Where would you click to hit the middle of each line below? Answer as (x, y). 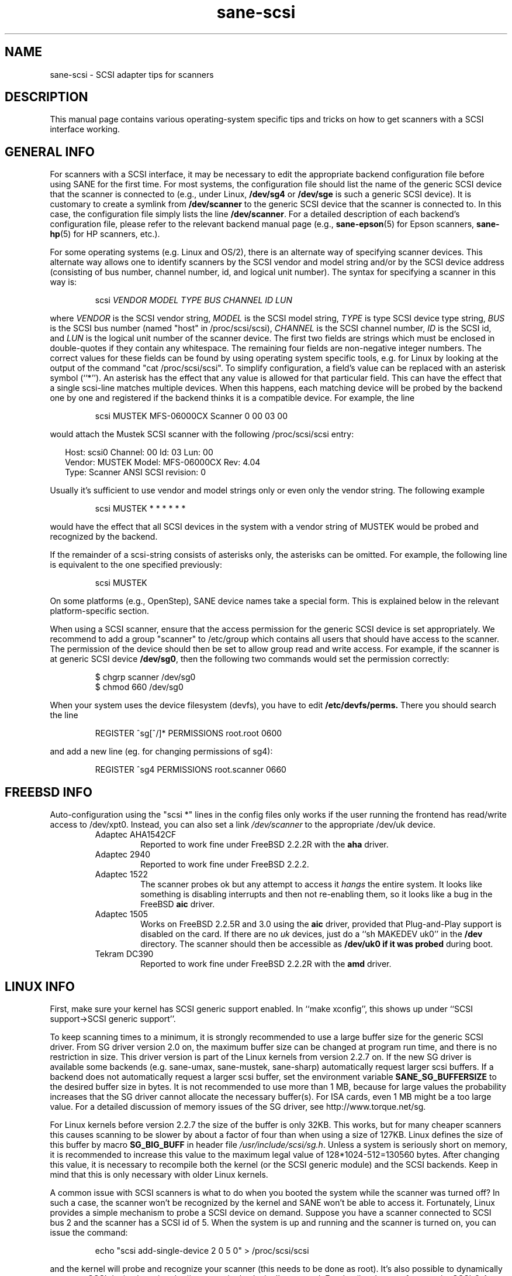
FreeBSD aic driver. (178, 904)
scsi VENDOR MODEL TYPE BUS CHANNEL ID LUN (193, 300)
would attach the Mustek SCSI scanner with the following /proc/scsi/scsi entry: (202, 434)
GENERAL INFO (50, 152)
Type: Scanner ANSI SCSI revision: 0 (136, 472)
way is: (63, 282)
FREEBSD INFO (49, 792)
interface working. (85, 129)
